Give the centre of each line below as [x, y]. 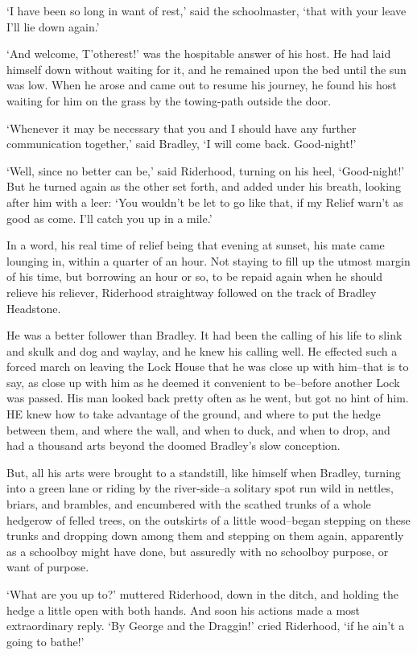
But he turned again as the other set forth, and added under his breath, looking [204, 186]
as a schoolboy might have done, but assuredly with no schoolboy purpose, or [198, 551]
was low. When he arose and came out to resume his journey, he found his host [202, 85]
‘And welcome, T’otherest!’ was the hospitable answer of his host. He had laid [199, 54]
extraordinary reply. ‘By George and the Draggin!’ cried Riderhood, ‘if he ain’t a [206, 626]
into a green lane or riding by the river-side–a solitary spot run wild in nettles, [200, 488]
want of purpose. [48, 567]
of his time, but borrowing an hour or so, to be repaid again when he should [195, 276]
